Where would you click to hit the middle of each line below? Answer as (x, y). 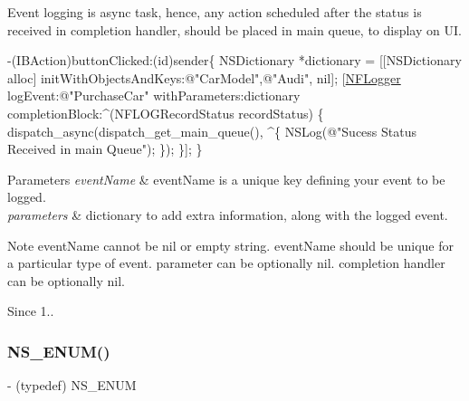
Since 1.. (31, 311)
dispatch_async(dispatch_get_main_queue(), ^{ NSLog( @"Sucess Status (212, 131)
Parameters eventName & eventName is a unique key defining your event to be (226, 179)
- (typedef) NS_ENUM (72, 385)
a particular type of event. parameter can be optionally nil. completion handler (226, 263)
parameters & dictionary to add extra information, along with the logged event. (228, 214)
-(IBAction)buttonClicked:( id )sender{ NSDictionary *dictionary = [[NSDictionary (234, 60)
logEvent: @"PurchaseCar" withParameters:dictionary (154, 95)
